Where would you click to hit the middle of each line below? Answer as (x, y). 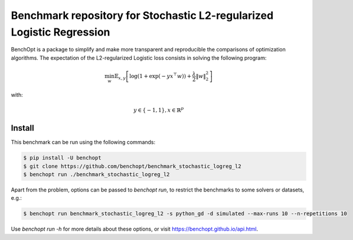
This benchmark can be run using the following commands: (83, 142)
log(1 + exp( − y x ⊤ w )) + (160, 76)
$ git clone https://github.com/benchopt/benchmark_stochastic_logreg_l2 (132, 166)
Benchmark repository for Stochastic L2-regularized (142, 15)
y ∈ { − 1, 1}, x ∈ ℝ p (158, 110)
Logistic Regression (61, 32)
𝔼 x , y (120, 77)
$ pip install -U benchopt (62, 158)
